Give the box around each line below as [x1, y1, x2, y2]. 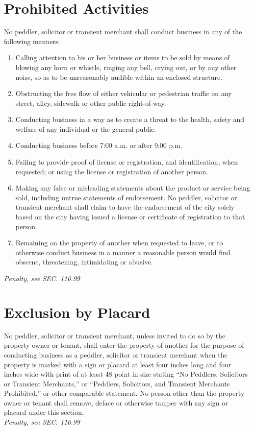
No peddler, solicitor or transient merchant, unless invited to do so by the [4, 330, 226, 340]
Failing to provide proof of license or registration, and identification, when [15, 157, 238, 167]
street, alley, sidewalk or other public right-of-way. [15, 97, 166, 108]
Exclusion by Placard [4, 302, 151, 322]
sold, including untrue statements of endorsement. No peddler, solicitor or [15, 192, 237, 202]
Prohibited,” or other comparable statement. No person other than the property [4, 388, 245, 398]
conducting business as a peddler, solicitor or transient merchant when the [4, 349, 228, 359]
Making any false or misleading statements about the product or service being [15, 183, 250, 193]
